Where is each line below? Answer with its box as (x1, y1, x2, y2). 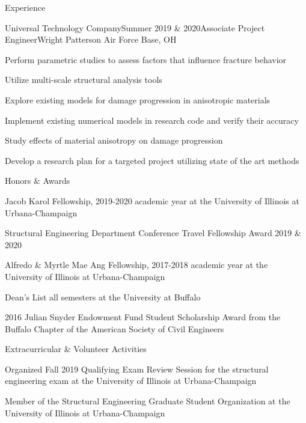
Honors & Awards (5, 174, 70, 187)
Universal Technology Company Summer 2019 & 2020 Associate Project (5, 21, 265, 34)
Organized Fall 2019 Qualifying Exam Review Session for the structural (5, 362, 269, 375)
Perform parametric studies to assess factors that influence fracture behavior (5, 53, 287, 65)
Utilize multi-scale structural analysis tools (5, 73, 162, 86)
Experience (5, 1, 46, 13)
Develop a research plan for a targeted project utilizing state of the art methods (5, 154, 299, 166)
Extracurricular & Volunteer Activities (5, 342, 147, 355)
